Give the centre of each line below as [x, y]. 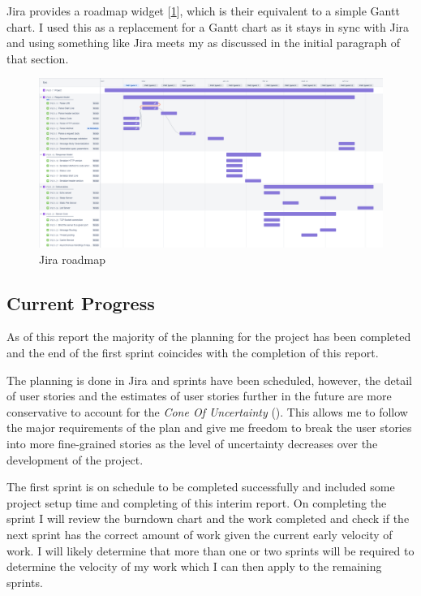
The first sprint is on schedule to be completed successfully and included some [201, 487]
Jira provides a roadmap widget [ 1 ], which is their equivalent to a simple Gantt [203, 11]
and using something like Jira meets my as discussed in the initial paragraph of [204, 43]
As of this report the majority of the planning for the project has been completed [209, 337]
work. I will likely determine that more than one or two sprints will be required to [210, 550]
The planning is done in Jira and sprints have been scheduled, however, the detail [209, 380]
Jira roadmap [72, 259]
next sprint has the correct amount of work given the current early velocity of [200, 534]
